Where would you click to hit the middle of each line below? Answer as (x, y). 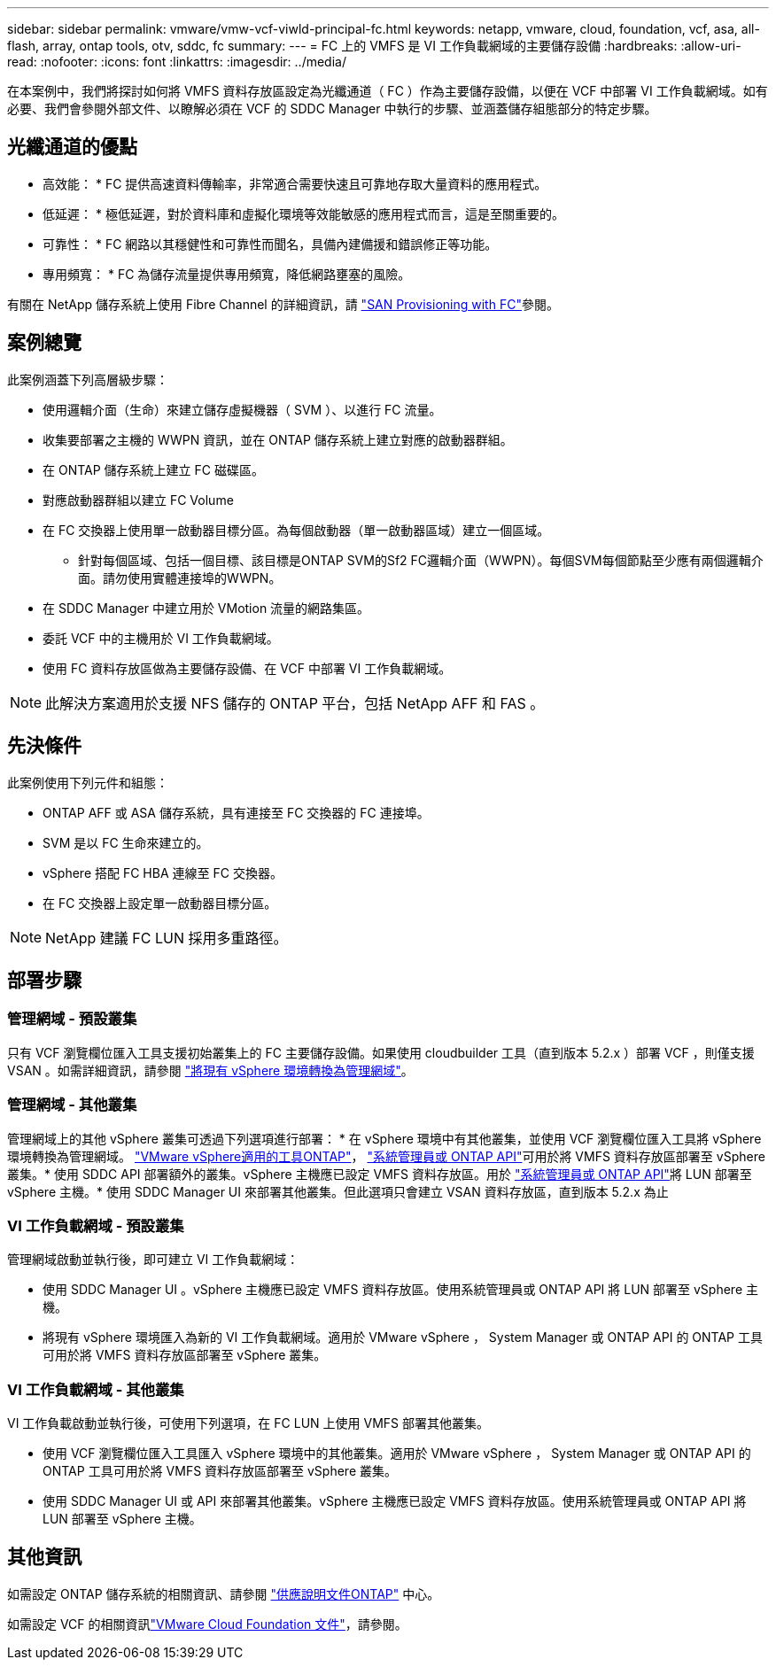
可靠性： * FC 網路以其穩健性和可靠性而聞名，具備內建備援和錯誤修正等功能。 (270, 244)
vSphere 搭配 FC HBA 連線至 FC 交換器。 (163, 872)
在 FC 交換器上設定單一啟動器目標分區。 (160, 903)
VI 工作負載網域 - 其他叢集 (96, 1389)
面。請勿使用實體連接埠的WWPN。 (180, 578)
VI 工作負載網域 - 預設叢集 (96, 1225)
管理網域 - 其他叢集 (72, 1105)
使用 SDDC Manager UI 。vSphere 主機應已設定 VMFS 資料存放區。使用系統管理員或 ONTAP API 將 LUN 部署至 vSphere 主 (400, 1290)
